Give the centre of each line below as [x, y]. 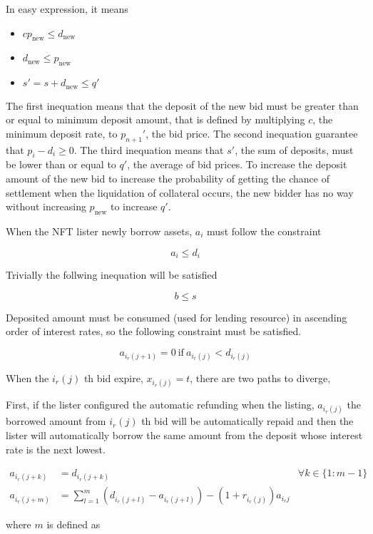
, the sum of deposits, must [294, 149]
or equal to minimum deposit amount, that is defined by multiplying [155, 119]
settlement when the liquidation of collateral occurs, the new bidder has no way [180, 192]
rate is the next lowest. [56, 449]
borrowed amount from [56, 421]
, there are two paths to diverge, [260, 378]
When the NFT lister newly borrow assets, [99, 231]
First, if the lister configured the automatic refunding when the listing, [160, 405]
